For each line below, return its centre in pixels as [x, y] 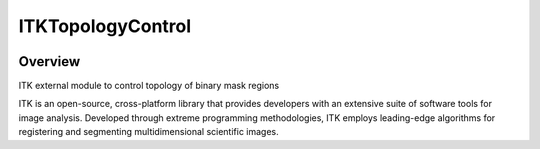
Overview [49, 61]
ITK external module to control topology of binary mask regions [149, 86]
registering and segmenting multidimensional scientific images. [148, 132]
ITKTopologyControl [105, 26]
